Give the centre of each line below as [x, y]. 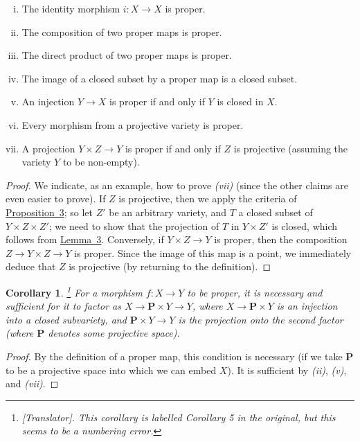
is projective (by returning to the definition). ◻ [170, 266]
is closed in [240, 101]
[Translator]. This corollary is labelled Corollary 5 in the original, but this [179, 417]
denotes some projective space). [114, 333]
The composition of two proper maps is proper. [122, 32]
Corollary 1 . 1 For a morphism [74, 291]
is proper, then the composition [281, 239]
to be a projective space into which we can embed [111, 370]
